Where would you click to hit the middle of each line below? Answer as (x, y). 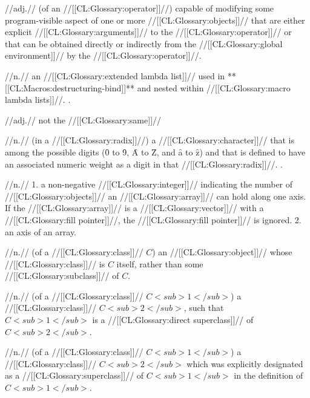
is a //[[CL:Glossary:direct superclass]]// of (173, 320)
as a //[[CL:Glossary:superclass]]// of (74, 375)
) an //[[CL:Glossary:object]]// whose (222, 252)
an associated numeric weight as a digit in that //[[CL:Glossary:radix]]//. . (144, 164)
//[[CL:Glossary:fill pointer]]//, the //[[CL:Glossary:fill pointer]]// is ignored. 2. (153, 219)
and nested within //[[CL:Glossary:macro (214, 87)
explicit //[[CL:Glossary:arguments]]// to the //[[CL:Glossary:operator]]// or (148, 32)
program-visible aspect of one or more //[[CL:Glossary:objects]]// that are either (155, 20)
